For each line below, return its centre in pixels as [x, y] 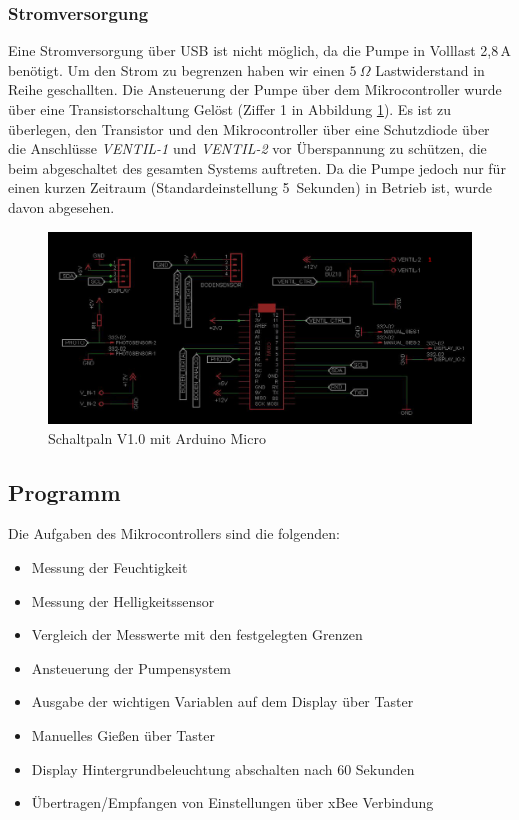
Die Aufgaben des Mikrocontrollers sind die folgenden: [174, 533]
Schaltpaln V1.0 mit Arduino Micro [157, 437]
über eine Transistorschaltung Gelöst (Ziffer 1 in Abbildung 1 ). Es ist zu [230, 109]
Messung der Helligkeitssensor [123, 600]
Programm [64, 491]
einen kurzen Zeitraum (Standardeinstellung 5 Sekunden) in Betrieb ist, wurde [250, 187]
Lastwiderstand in [430, 69]
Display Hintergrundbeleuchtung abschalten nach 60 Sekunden [223, 768]
